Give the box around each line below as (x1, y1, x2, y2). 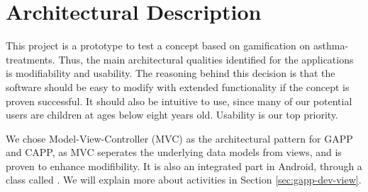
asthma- (313, 38, 349, 53)
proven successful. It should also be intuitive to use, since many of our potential (6, 93, 352, 108)
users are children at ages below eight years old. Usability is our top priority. (6, 107, 338, 122)
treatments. (6, 52, 55, 66)
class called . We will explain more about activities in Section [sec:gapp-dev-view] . (6, 172, 362, 187)
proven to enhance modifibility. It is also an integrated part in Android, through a (6, 158, 362, 173)
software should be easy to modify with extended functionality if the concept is (6, 79, 350, 94)
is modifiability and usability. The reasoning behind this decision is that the (6, 66, 335, 80)
